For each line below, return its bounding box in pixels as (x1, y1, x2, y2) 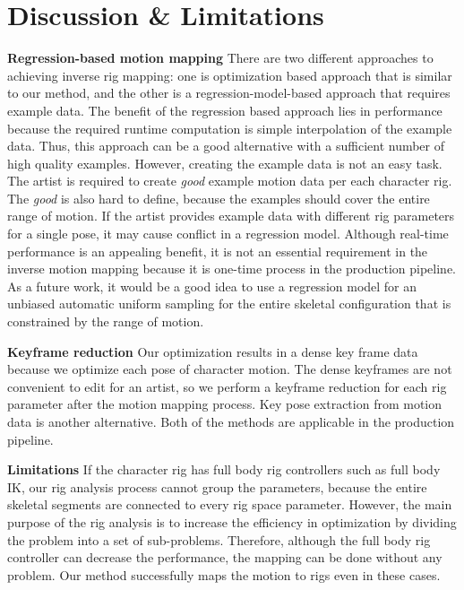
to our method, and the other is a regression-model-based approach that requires (7, 83, 451, 102)
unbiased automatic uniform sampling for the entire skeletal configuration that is (7, 294, 451, 313)
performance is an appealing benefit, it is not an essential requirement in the (7, 241, 428, 260)
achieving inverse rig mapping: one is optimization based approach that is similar (7, 65, 452, 84)
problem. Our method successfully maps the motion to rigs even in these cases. (7, 565, 441, 584)
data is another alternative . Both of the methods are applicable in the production (7, 412, 455, 430)
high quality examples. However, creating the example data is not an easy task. (7, 153, 443, 172)
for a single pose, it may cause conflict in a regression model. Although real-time (7, 224, 449, 243)
